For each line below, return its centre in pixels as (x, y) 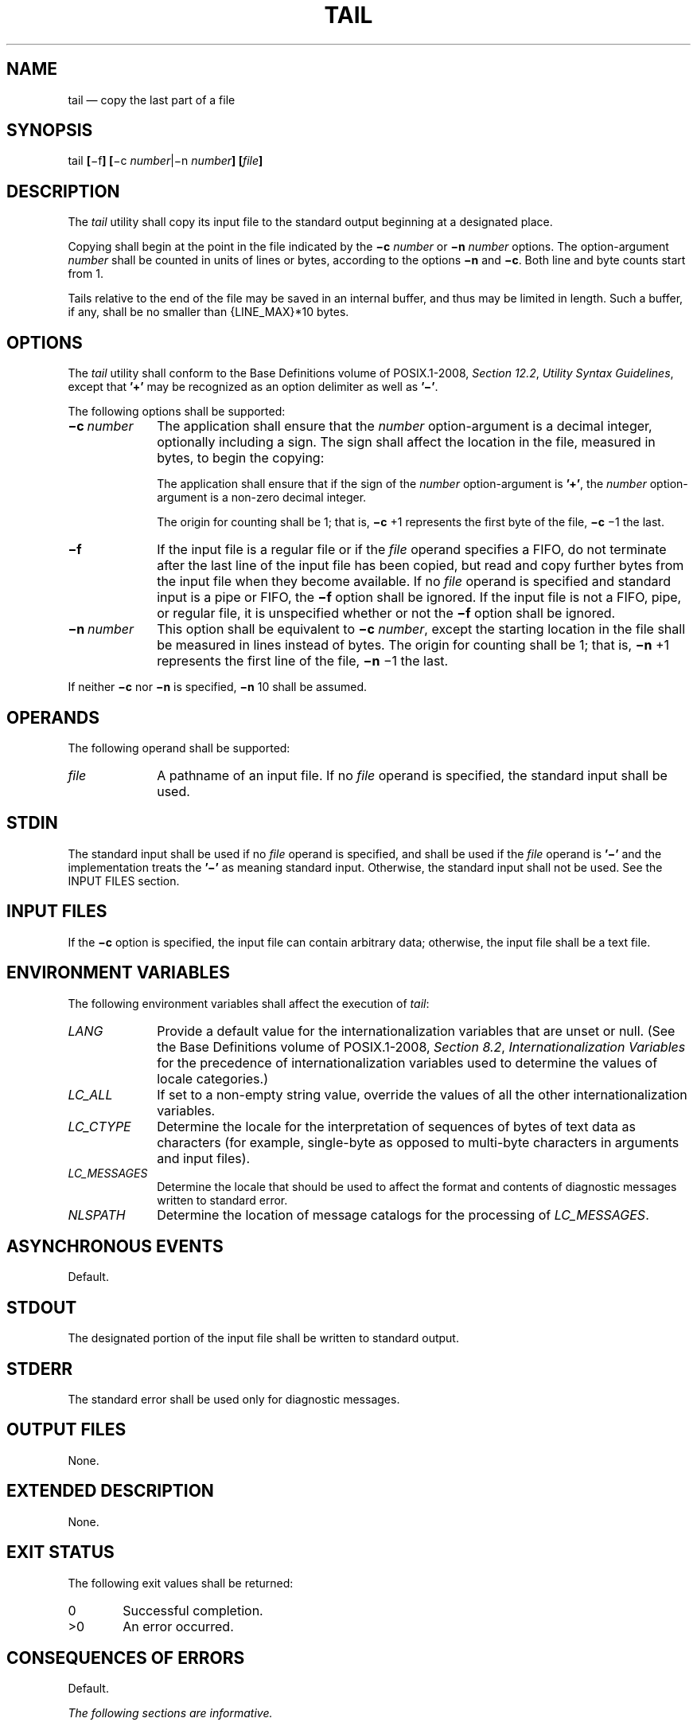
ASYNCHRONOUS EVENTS (115, 1246)
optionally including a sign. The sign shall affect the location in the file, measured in (406, 442)
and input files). (204, 1158)
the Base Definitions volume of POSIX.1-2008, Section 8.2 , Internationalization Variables (421, 1047)
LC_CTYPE (99, 1126)
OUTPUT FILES (66, 1430)
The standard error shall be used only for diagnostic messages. (234, 1400)
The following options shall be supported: (177, 412)
